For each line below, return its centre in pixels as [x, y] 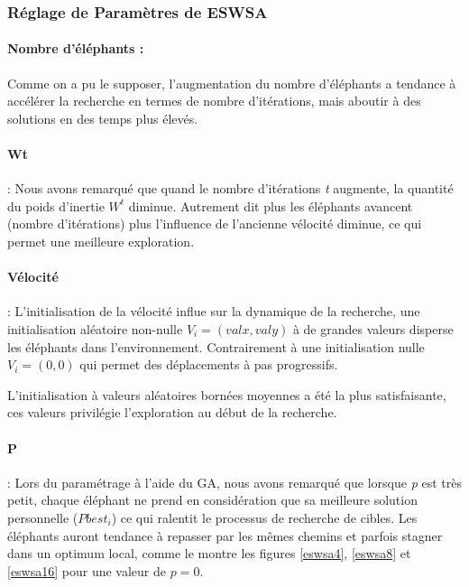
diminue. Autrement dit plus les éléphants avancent [271, 205]
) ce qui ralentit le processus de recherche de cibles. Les [264, 517]
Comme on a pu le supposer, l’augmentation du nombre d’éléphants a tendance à [232, 83]
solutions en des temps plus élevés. [103, 118]
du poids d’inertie [56, 205]
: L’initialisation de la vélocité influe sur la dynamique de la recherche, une [214, 311]
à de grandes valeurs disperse [373, 328]
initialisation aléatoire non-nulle [95, 328]
